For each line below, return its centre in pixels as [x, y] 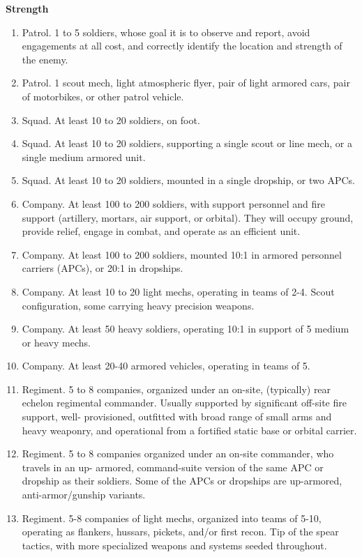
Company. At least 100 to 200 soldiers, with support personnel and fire [173, 203]
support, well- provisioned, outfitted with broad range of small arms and [177, 417]
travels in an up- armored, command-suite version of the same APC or [173, 467]
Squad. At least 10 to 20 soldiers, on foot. [111, 120]
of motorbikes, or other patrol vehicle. [103, 96]
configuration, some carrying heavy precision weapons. [138, 305]
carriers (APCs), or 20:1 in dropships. [103, 268]
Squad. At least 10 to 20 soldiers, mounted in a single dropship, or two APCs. [188, 180]
